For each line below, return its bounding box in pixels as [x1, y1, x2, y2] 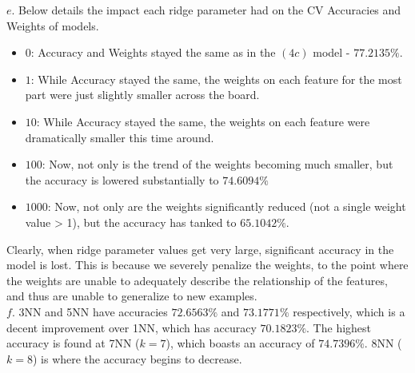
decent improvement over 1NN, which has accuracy [6, 319, 257, 335]
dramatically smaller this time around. [25, 129, 214, 145]
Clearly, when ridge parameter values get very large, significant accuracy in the [6, 240, 394, 257]
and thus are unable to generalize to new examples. [6, 288, 257, 304]
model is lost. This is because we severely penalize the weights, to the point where [6, 256, 409, 273]
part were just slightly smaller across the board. [25, 86, 260, 103]
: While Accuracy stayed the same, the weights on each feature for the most [30, 70, 402, 87]
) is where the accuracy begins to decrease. [32, 350, 242, 367]
